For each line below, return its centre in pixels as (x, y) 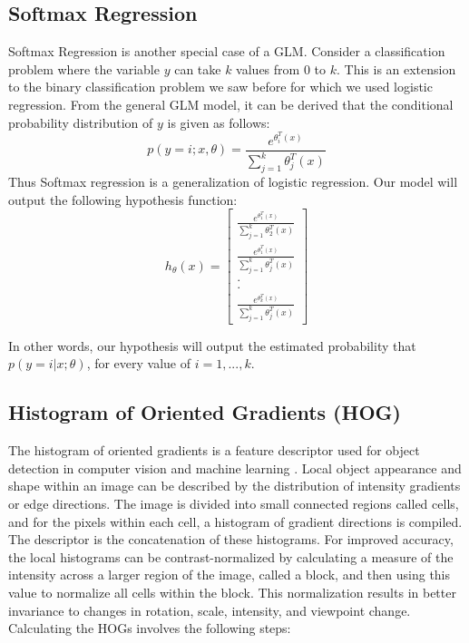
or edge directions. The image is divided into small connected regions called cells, (234, 503)
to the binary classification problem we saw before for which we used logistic (220, 87)
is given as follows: (219, 122)
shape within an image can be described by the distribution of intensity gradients (234, 486)
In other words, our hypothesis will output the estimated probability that (212, 345)
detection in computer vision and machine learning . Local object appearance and (235, 468)
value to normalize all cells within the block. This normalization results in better (232, 592)
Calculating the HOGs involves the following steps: (150, 628)
